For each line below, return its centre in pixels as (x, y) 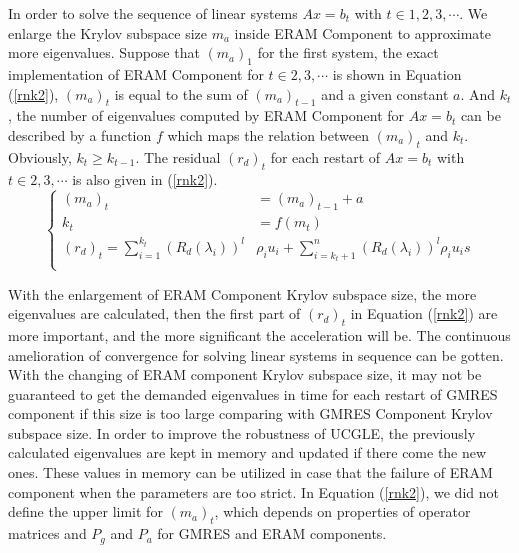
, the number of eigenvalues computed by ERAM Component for (206, 115)
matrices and (47, 533)
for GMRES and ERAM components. (272, 533)
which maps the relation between (268, 134)
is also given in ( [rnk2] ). (145, 178)
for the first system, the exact (348, 52)
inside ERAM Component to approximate (363, 32)
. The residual (178, 156)
